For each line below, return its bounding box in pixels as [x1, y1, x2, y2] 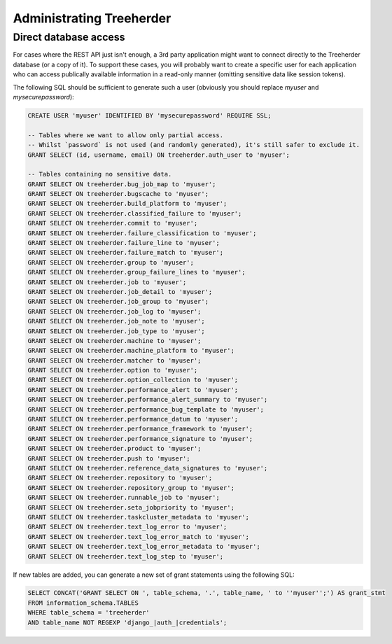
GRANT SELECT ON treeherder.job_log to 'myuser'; [27, 307, 202, 315]
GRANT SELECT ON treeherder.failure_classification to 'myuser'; [27, 229, 257, 237]
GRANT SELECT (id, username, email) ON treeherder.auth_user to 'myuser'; [27, 150, 290, 159]
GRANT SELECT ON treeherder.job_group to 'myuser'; [27, 297, 209, 306]
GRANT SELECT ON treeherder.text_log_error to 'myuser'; [27, 523, 227, 531]
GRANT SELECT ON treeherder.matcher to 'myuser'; [27, 356, 202, 364]
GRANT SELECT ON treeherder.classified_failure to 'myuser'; [27, 209, 242, 217]
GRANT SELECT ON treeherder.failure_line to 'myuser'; [27, 239, 220, 247]
